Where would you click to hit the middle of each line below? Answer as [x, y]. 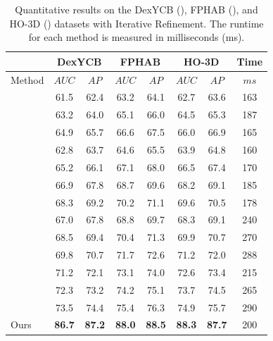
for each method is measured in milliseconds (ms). [136, 37]
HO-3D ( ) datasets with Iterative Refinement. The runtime [136, 23]
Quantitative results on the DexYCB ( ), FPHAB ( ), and [136, 9]
